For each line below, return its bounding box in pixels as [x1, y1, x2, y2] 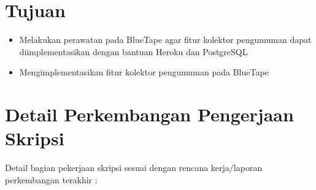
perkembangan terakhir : [5, 173, 98, 186]
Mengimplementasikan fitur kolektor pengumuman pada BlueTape [19, 66, 269, 78]
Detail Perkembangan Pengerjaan [5, 102, 294, 127]
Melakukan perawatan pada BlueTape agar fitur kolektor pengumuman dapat [19, 33, 312, 46]
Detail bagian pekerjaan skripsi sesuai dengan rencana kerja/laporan [5, 161, 263, 174]
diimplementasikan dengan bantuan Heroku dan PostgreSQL [19, 45, 248, 58]
